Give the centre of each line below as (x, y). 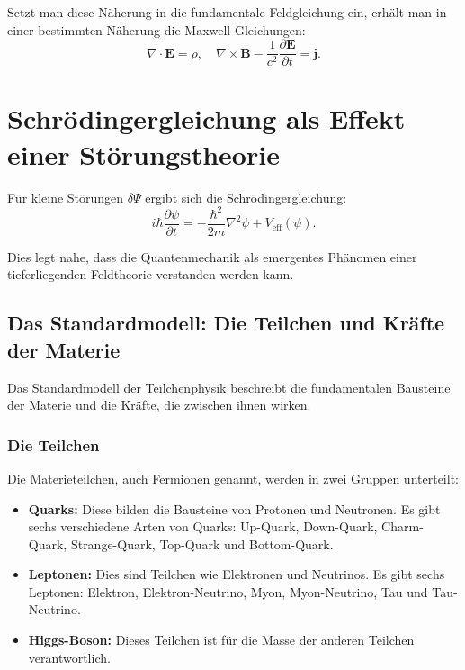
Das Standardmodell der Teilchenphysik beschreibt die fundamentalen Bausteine (229, 387)
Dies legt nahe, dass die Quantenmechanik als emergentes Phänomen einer (212, 256)
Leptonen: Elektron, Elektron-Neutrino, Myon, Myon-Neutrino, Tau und (228, 591)
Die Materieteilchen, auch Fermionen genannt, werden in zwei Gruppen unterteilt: (233, 478)
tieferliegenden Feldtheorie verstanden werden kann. (151, 274)
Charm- (402, 526)
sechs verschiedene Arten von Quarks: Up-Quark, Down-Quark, (203, 526)
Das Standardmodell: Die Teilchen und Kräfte (226, 323)
